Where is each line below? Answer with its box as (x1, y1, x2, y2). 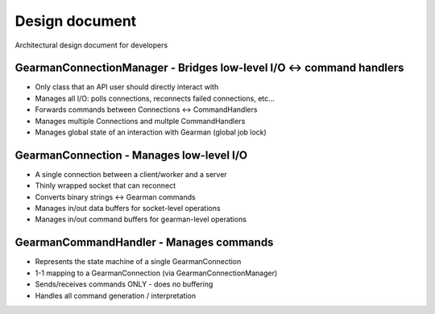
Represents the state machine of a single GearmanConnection (35, 257, 242, 266)
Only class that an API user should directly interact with (35, 82, 219, 92)
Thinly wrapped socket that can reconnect (35, 181, 176, 191)
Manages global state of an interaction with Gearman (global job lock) (35, 127, 267, 137)
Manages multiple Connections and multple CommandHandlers (35, 116, 246, 126)
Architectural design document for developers (14, 40, 168, 50)
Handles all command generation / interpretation (35, 291, 197, 300)
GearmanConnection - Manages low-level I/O (14, 148, 248, 162)
